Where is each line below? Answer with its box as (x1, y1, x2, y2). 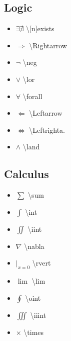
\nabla (24, 240, 44, 251)
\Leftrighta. (29, 124, 65, 135)
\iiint (30, 309, 46, 320)
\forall (22, 91, 42, 101)
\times (23, 326, 44, 337)
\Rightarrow (29, 40, 67, 50)
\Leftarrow (29, 108, 62, 118)
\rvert (32, 258, 51, 268)
